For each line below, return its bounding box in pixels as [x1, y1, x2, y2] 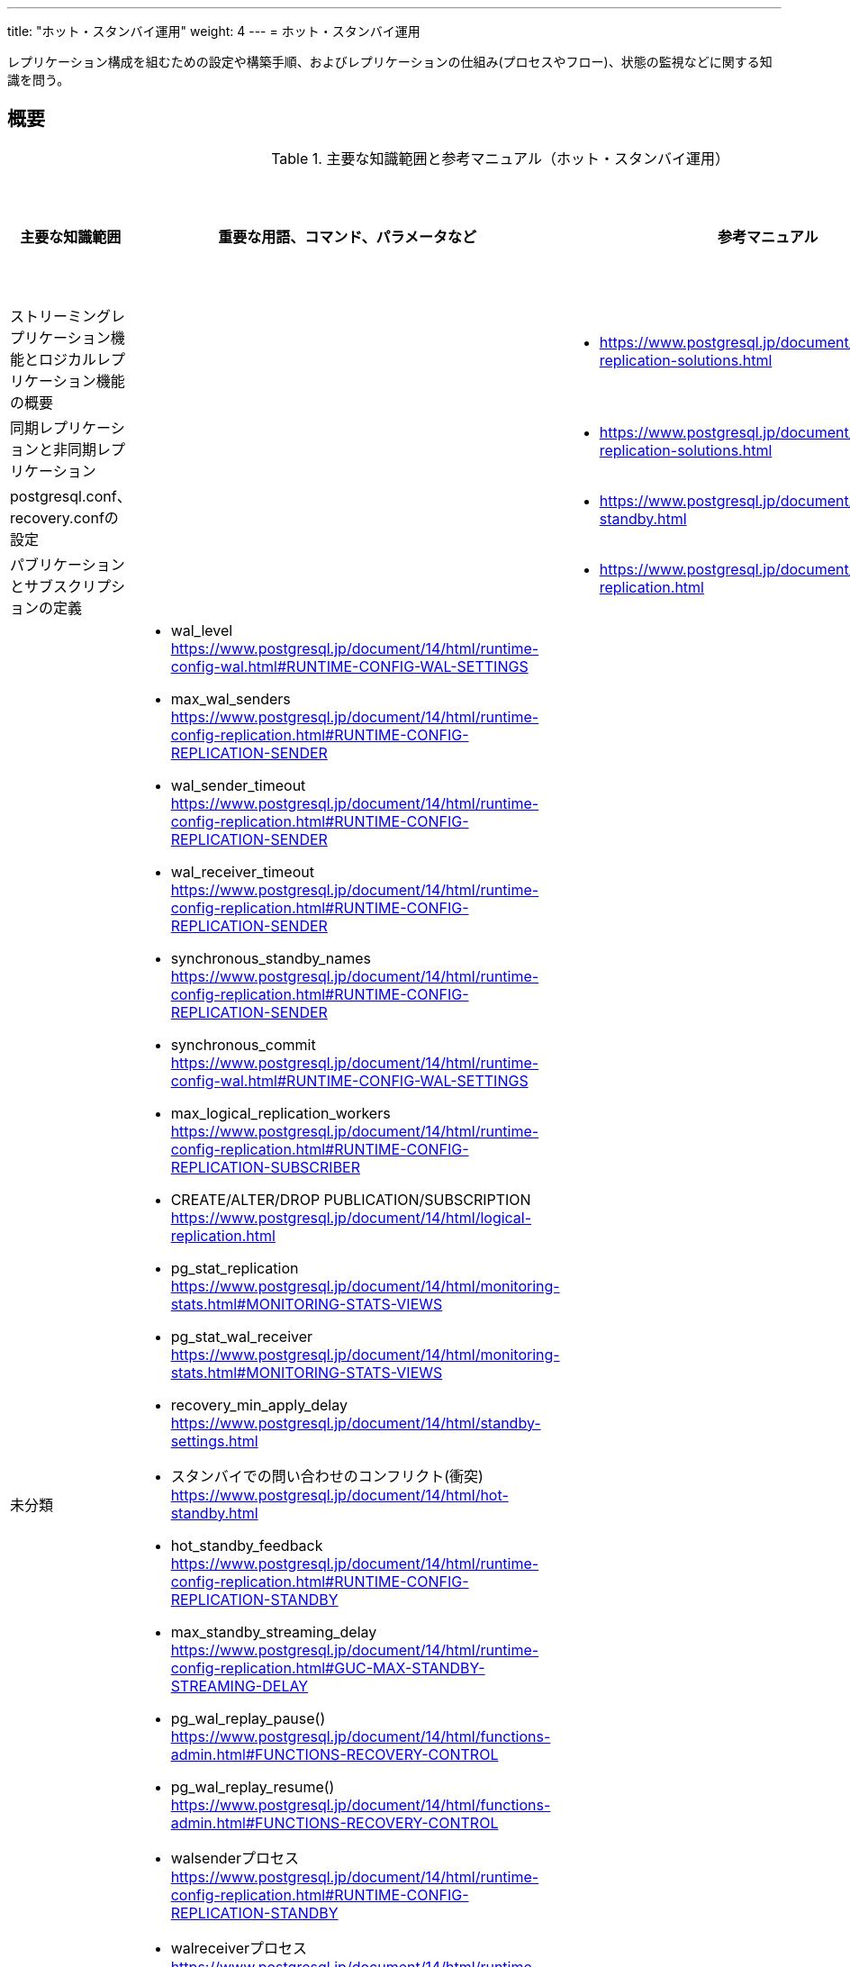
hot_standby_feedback [170, 1536, 323, 1555]
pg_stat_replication [170, 1258, 299, 1277]
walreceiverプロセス [170, 1938, 308, 1957]
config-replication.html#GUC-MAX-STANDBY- [170, 1658, 485, 1677]
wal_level [170, 621, 233, 639]
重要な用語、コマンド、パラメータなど [218, 227, 477, 246]
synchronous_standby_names [170, 948, 372, 967]
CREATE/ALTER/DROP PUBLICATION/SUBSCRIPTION [170, 1190, 531, 1209]
